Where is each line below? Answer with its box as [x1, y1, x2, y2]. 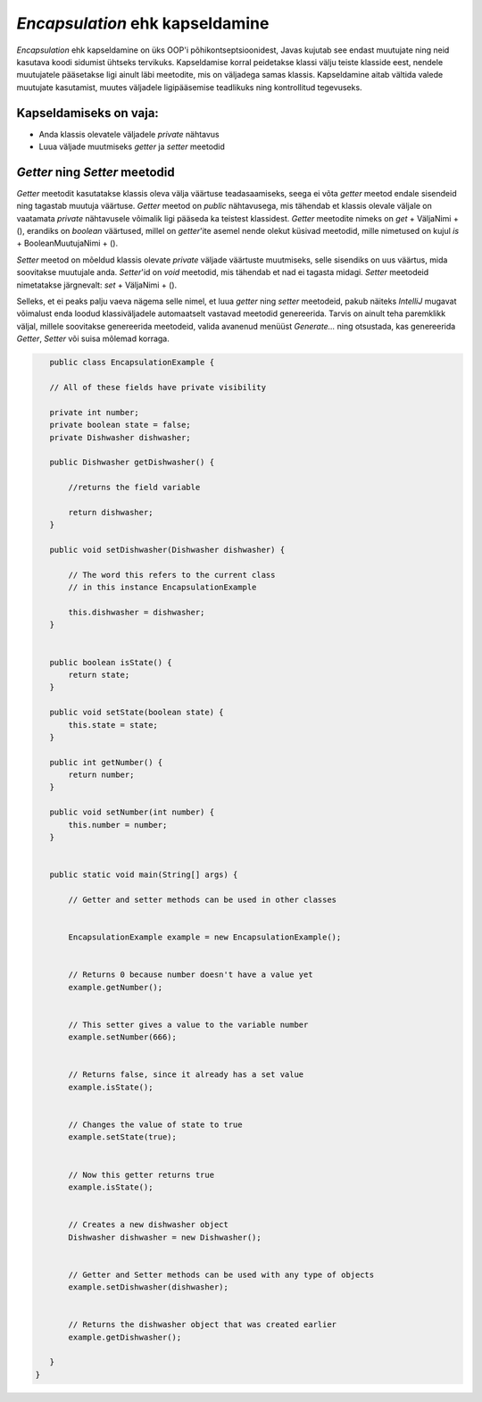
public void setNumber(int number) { [49, 807, 214, 817]
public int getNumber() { [49, 757, 163, 767]
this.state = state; [68, 720, 158, 730]
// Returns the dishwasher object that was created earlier [68, 1320, 337, 1330]
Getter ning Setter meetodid [16, 164, 175, 179]
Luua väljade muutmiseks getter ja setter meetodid [38, 141, 225, 152]
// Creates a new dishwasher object [68, 1220, 229, 1230]
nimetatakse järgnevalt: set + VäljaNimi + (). [16, 280, 178, 290]
